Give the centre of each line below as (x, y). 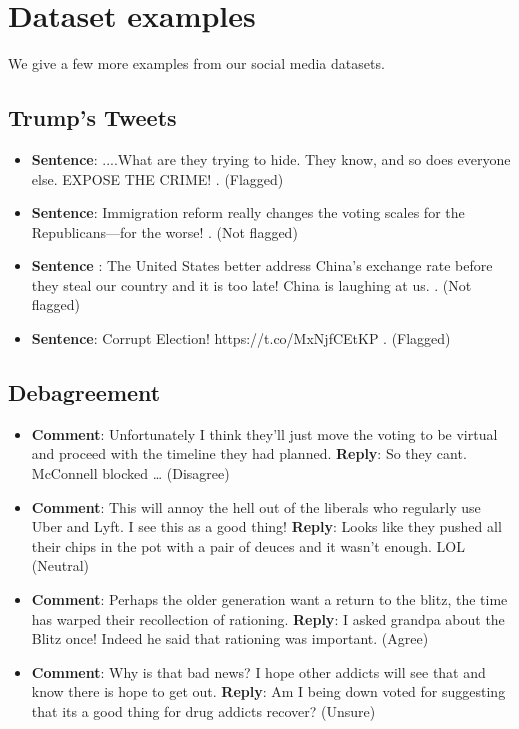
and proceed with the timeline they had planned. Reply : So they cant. (249, 453)
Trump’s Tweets (92, 117)
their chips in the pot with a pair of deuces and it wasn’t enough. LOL (248, 545)
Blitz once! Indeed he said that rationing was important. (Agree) (230, 638)
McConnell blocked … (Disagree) (130, 473)
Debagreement (84, 392)
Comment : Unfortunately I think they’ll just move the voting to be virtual (264, 433)
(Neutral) (60, 565)
